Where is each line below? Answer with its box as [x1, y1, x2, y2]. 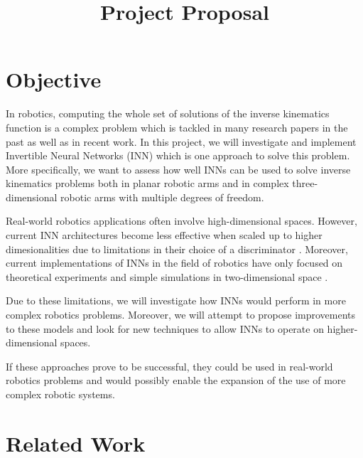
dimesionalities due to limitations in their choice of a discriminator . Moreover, [6, 241, 348, 256]
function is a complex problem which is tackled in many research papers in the [6, 119, 348, 134]
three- [292, 176, 318, 191]
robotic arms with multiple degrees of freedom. [60, 189, 264, 204]
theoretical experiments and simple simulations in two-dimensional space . [6, 269, 328, 284]
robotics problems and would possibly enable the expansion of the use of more [6, 373, 346, 388]
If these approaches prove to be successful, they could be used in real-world [6, 358, 333, 373]
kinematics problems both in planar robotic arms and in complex [6, 176, 289, 191]
